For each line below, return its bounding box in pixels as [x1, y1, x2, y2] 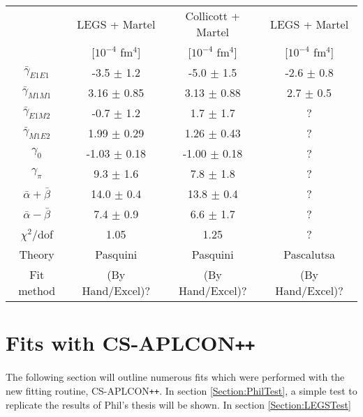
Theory [19, 246, 54, 262]
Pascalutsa [283, 246, 335, 262]
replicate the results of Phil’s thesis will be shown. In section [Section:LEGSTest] [6, 397, 351, 411]
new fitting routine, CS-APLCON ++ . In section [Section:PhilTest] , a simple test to [6, 383, 357, 397]
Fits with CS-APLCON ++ [6, 328, 255, 357]
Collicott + [185, 8, 240, 24]
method [18, 282, 56, 298]
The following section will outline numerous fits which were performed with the [6, 370, 345, 384]
